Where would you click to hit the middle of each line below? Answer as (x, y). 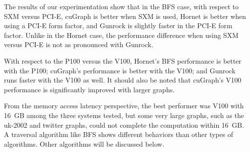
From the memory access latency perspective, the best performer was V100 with (124, 106)
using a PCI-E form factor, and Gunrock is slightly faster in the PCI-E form (118, 25)
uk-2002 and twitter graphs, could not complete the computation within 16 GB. (124, 125)
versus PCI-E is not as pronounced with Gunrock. (79, 44)
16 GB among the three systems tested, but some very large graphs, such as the (124, 115)
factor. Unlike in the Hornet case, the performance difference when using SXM (121, 35)
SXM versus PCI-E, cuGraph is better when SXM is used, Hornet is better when (125, 16)
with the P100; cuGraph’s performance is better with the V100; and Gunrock (120, 70)
